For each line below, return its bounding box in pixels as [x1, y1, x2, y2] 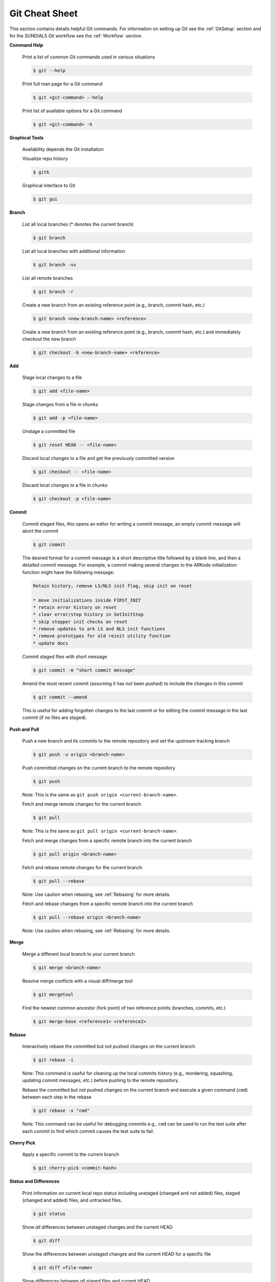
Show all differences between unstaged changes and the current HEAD [22, 1224, 173, 1230]
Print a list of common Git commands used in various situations [22, 54, 155, 60]
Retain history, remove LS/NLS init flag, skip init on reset [33, 583, 192, 589]
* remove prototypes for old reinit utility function [33, 633, 171, 639]
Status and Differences [9, 1178, 60, 1185]
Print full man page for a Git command [22, 81, 103, 87]
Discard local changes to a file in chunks [22, 482, 108, 488]
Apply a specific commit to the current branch [22, 1151, 120, 1157]
